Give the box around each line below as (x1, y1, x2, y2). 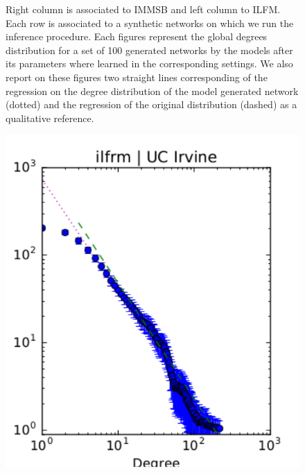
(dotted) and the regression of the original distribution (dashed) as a (6, 97, 297, 112)
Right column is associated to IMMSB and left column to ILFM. (6, 2, 281, 16)
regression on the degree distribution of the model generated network (6, 83, 299, 98)
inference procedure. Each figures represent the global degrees (6, 29, 268, 44)
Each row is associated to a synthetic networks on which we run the (6, 15, 294, 30)
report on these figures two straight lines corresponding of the (6, 69, 268, 84)
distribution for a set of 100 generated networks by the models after (6, 42, 293, 57)
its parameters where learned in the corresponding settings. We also (6, 56, 293, 71)
